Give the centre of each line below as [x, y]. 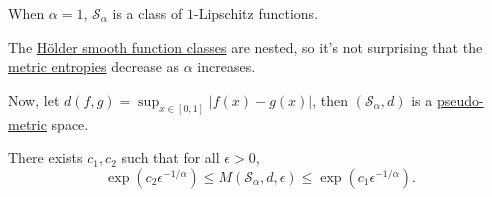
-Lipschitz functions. [256, 13]
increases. [226, 66]
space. [70, 123]
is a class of [147, 13]
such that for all [170, 157]
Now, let [34, 99]
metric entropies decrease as [94, 66]
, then [330, 99]
